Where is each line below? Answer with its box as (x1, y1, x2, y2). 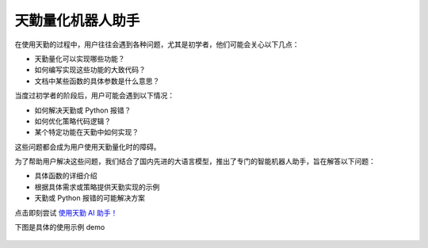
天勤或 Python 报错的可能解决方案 (34, 193, 146, 203)
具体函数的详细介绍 (34, 171, 97, 181)
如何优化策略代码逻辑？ (34, 116, 111, 126)
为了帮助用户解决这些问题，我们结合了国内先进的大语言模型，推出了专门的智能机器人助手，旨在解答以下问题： (14, 157, 376, 166)
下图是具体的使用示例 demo (14, 223, 105, 232)
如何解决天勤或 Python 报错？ (34, 105, 132, 115)
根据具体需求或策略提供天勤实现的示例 (34, 182, 160, 192)
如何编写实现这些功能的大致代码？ (34, 65, 146, 74)
